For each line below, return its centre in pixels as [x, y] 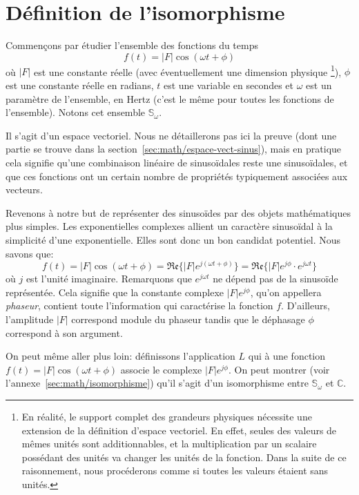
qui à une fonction [287, 356]
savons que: [30, 253]
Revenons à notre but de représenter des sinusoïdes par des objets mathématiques [178, 212]
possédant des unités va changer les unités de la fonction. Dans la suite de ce [184, 457]
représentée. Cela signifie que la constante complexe [115, 292]
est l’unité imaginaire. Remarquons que [109, 279]
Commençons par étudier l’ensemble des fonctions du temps [132, 45]
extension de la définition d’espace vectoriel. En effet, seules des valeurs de [179, 430]
